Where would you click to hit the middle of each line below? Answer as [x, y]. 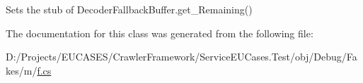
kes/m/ [22, 70]
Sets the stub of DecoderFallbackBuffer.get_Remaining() [129, 9]
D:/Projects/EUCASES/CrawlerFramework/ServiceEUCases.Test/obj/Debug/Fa [181, 57]
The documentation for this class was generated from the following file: [160, 33]
